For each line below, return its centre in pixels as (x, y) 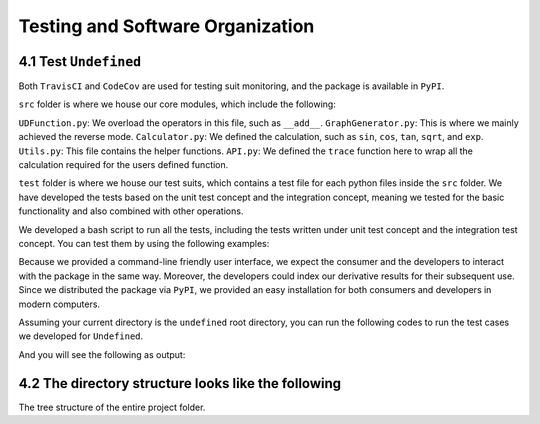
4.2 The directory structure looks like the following (180, 383)
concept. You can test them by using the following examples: (144, 243)
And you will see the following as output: (102, 354)
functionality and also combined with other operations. (131, 211)
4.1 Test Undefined (80, 61)
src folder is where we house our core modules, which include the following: (177, 104)
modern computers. (59, 304)
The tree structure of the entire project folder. (112, 407)
